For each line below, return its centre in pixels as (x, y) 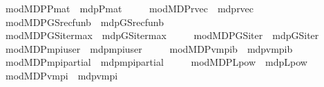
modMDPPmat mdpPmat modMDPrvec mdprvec (130, 8)
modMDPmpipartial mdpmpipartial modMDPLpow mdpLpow (156, 62)
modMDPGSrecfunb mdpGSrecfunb (85, 22)
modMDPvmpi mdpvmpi (61, 75)
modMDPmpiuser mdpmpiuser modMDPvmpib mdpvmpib (149, 48)
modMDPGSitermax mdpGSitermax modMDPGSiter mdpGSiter (162, 35)
